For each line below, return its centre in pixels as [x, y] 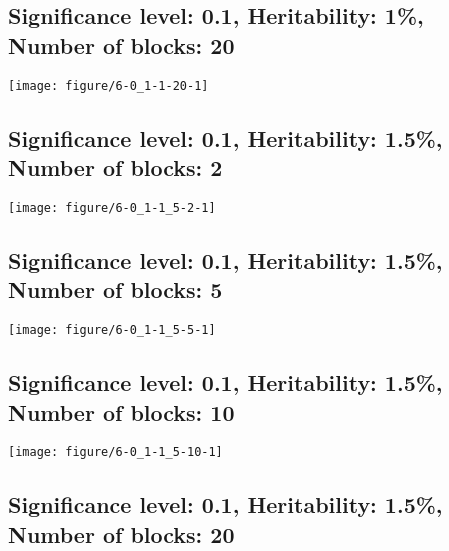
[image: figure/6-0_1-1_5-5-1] [112, 330]
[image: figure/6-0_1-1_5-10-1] [115, 452]
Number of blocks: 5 [115, 289]
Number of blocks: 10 [121, 411]
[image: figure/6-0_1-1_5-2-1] [112, 207]
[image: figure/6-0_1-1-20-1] [108, 85]
